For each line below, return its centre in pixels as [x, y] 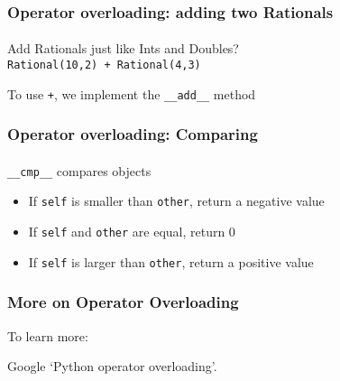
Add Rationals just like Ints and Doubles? [123, 48]
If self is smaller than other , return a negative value [176, 201]
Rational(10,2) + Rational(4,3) [104, 65]
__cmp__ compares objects [79, 170]
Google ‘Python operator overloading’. [112, 366]
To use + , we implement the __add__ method [132, 93]
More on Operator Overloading [123, 302]
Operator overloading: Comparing [133, 134]
